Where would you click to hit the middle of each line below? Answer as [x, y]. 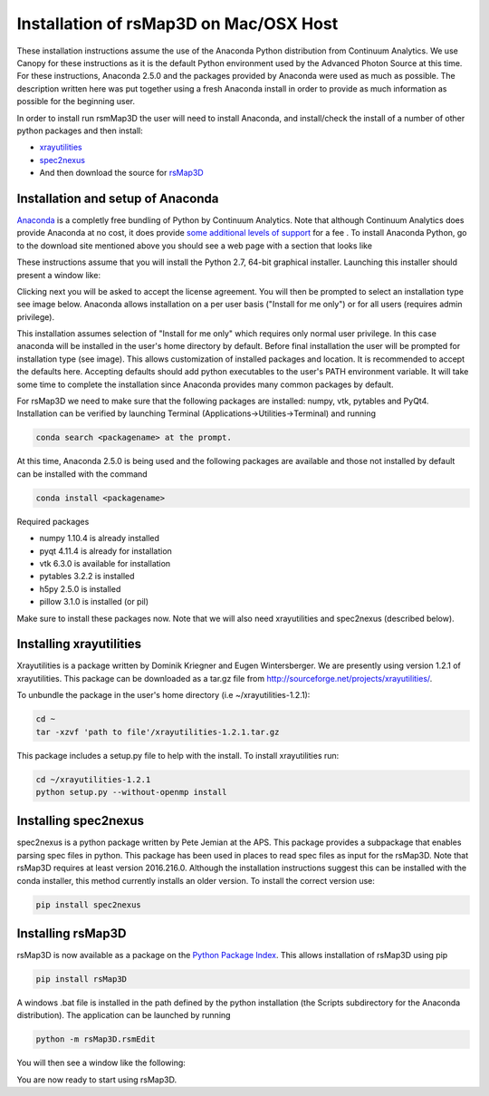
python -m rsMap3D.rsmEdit [96, 1039]
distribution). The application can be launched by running [124, 1015]
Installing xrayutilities [79, 644]
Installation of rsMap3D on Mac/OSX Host [177, 24]
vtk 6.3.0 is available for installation [105, 563]
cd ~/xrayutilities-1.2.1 [93, 779]
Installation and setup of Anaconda [118, 198]
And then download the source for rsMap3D [121, 173]
